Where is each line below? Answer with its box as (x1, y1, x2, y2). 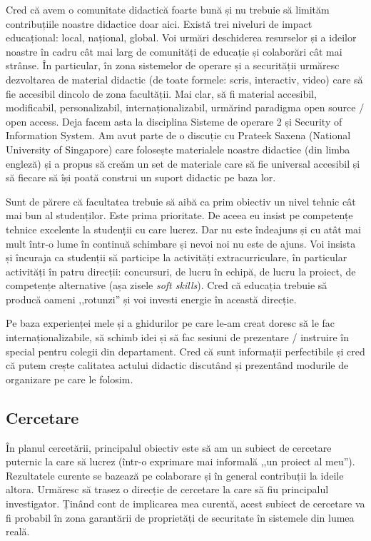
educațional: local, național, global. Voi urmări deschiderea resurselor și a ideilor (6, 30, 357, 45)
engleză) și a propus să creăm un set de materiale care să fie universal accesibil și (6, 156, 360, 171)
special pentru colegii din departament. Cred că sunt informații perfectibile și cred (6, 343, 365, 358)
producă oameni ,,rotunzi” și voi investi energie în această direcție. (6, 291, 297, 306)
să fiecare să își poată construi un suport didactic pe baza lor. (6, 170, 276, 185)
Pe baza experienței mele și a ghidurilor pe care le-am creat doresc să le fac (6, 315, 335, 330)
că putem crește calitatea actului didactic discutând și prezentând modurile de (6, 358, 349, 373)
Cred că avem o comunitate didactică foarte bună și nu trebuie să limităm (6, 2, 330, 16)
